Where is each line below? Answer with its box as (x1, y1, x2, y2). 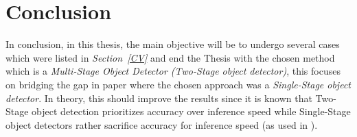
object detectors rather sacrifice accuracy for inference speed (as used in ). (5, 117, 318, 132)
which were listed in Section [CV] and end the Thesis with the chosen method (5, 50, 335, 64)
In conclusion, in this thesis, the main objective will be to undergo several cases (5, 37, 340, 51)
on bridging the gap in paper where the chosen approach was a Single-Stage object (5, 77, 351, 91)
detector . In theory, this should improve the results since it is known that (5, 90, 312, 105)
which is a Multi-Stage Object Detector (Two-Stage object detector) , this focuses (5, 64, 341, 78)
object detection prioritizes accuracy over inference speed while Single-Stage (32, 104, 351, 119)
